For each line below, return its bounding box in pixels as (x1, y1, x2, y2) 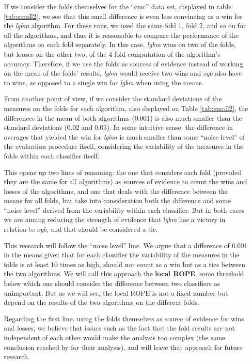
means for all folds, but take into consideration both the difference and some (4, 195, 231, 205)
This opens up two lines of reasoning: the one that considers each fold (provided (4, 167, 241, 177)
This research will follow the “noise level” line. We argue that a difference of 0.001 (4, 240, 248, 250)
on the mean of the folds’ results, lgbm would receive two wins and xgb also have (4, 68, 242, 78)
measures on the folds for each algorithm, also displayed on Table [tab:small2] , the (4, 103, 248, 113)
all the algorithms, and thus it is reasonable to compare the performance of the (4, 30, 239, 40)
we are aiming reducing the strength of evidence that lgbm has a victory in (4, 214, 226, 224)
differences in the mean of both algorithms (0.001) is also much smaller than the (4, 112, 242, 123)
